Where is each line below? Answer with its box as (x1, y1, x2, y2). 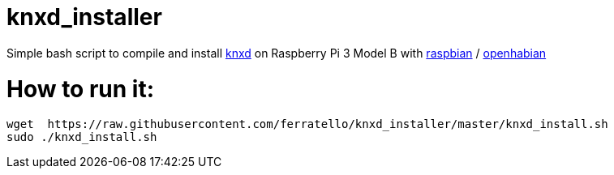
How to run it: (6, 75, 155, 103)
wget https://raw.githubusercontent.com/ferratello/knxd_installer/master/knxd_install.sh (6, 117, 608, 131)
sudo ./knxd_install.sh (6, 130, 157, 144)
